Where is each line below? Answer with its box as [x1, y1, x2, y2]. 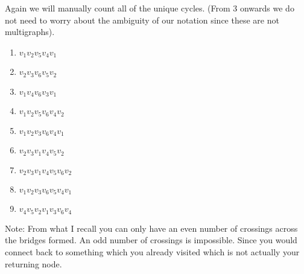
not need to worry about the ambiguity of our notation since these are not [5, 13, 279, 26]
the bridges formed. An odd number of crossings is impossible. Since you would [5, 234, 297, 246]
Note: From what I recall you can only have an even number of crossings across [5, 221, 298, 234]
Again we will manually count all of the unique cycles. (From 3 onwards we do [5, 2, 294, 14]
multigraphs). [5, 25, 55, 38]
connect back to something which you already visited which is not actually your [5, 246, 300, 258]
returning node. [5, 257, 62, 270]
